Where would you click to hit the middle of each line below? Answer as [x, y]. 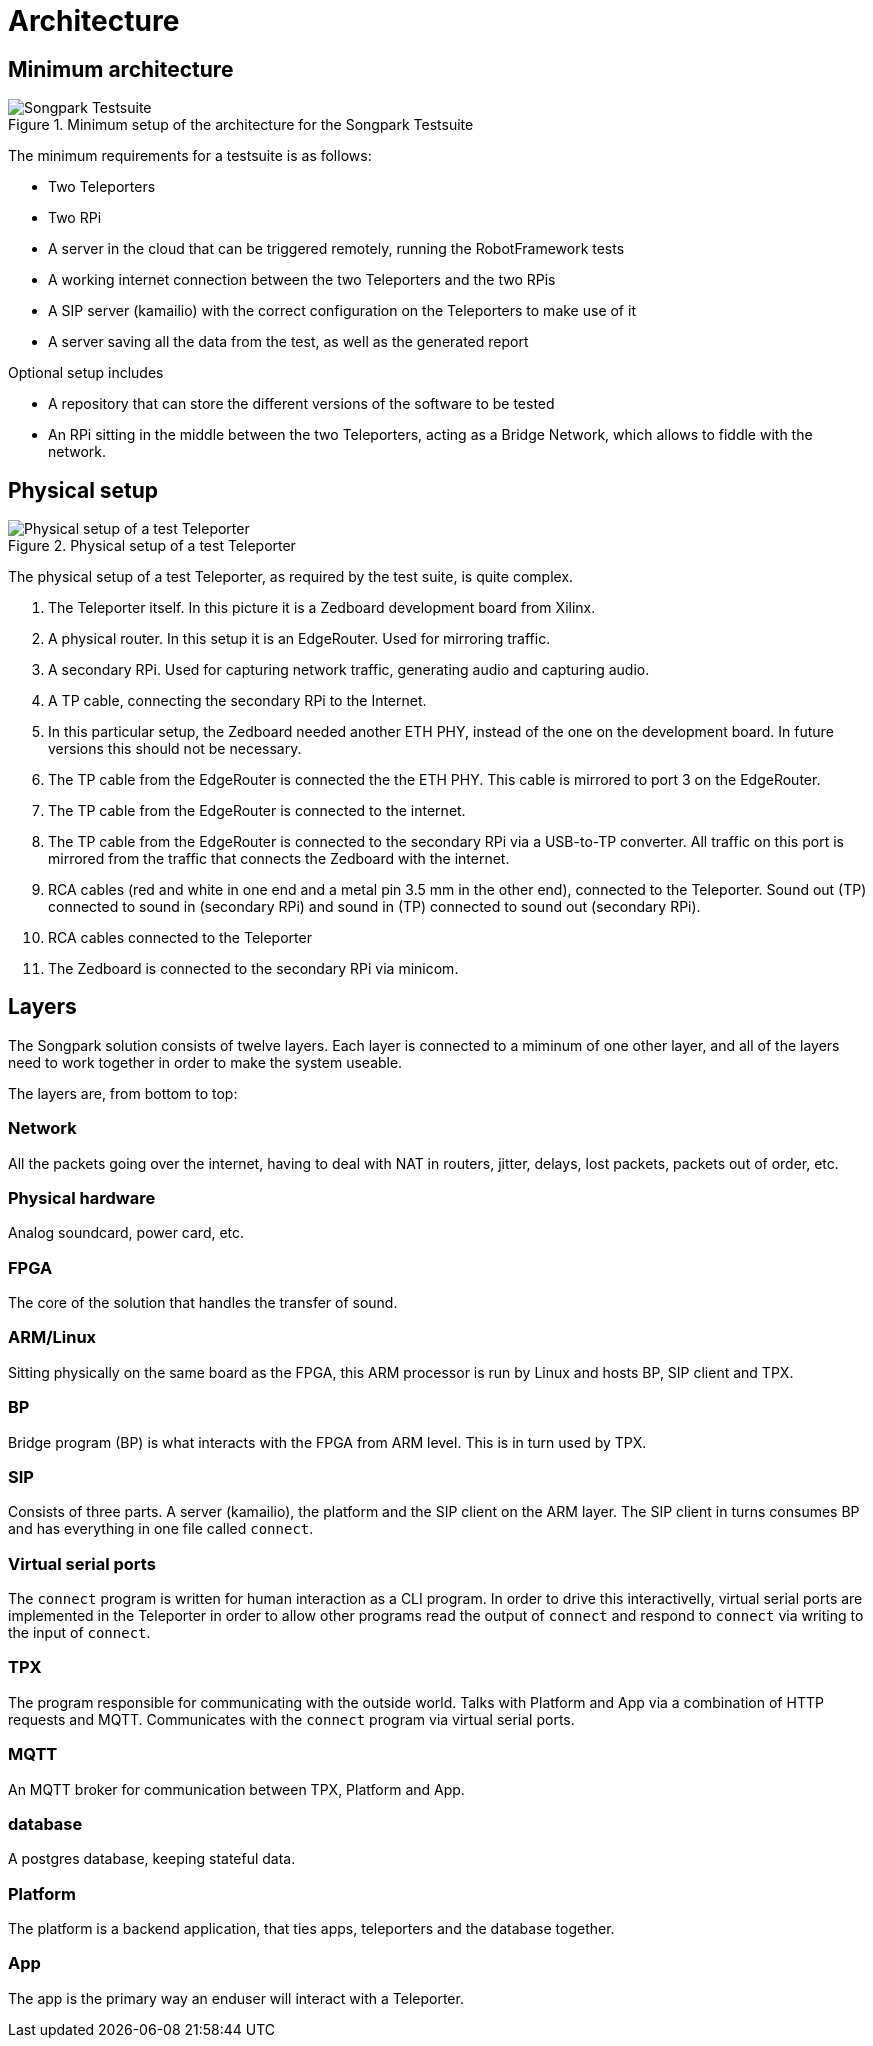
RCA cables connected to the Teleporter [180, 938]
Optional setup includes [86, 373]
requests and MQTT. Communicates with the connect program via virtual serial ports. [291, 1719]
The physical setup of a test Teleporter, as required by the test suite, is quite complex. [291, 577]
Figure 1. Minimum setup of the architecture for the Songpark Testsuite [241, 125]
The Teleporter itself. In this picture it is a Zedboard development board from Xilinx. [322, 608]
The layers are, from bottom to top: [123, 1093]
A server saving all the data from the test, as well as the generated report [288, 342]
